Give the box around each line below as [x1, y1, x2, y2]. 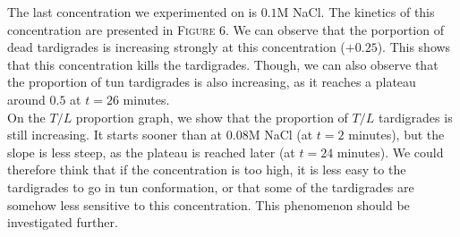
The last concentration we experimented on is [7, 3, 258, 21]
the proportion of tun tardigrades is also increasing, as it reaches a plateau [7, 72, 416, 91]
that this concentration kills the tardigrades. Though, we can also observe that [7, 55, 439, 73]
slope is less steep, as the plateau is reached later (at [7, 142, 295, 161]
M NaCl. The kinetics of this [277, 3, 435, 21]
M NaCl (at [248, 125, 313, 144]
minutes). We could [336, 142, 444, 161]
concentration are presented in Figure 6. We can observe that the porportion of [7, 20, 444, 38]
